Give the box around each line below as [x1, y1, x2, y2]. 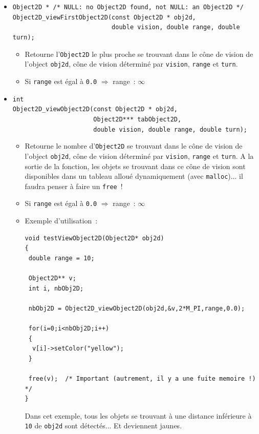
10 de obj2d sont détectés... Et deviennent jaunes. [25, 420, 182, 431]
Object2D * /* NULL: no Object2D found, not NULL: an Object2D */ [12, 4, 244, 11]
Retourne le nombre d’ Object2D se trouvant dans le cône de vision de [25, 140, 243, 151]
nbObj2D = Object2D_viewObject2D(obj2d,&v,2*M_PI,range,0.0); [28, 304, 245, 312]
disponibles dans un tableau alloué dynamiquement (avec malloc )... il [25, 171, 243, 181]
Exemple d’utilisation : [25, 215, 98, 226]
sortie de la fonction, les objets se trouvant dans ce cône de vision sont [25, 160, 246, 171]
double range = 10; [28, 254, 95, 262]
